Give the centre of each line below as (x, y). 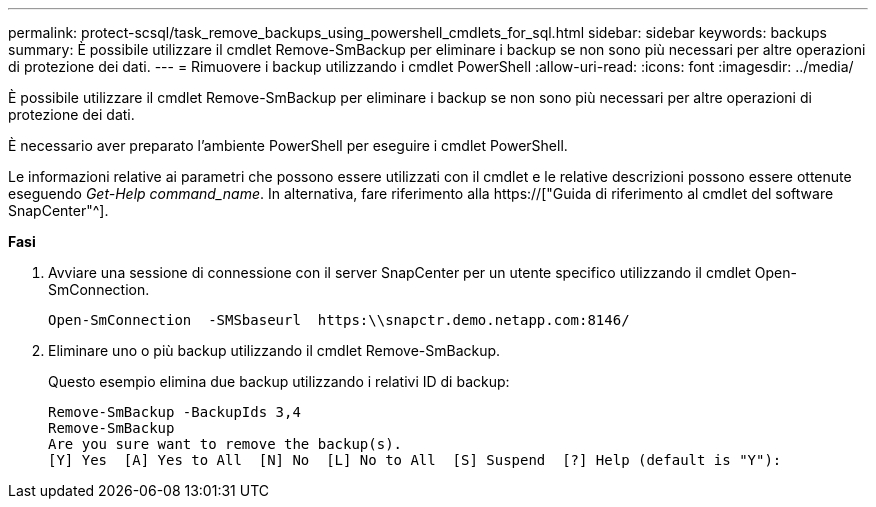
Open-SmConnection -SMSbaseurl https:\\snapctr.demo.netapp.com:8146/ (339, 320)
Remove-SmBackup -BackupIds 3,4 (174, 412)
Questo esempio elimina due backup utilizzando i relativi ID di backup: (279, 381)
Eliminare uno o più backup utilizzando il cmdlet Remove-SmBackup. (274, 350)
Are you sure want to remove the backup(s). (225, 444)
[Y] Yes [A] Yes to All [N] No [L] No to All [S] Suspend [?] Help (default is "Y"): (415, 460)
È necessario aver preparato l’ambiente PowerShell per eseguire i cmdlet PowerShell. (288, 145)
